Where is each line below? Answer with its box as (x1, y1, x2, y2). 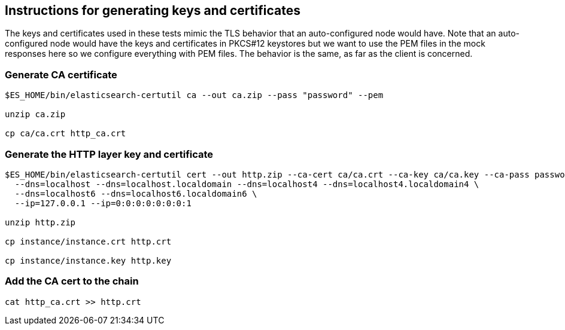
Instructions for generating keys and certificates (5, 3, 300, 18)
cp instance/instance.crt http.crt (5, 236, 172, 246)
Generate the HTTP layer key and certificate (5, 148, 214, 160)
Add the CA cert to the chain (5, 275, 139, 288)
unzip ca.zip (5, 109, 66, 120)
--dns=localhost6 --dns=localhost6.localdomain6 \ (14, 188, 257, 198)
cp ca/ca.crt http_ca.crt (5, 129, 126, 139)
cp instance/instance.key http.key (5, 255, 172, 265)
